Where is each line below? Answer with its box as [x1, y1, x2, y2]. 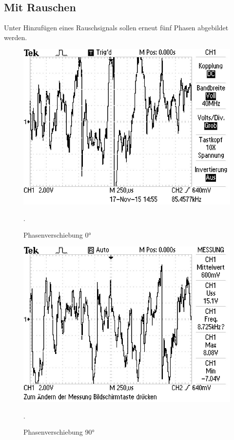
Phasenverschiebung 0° [23, 229, 91, 240]
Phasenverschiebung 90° [23, 427, 95, 437]
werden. [4, 32, 27, 42]
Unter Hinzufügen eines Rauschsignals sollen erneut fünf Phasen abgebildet [4, 22, 229, 33]
